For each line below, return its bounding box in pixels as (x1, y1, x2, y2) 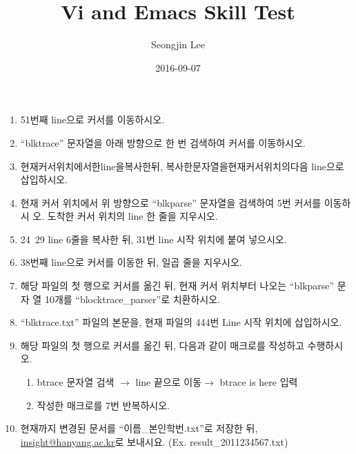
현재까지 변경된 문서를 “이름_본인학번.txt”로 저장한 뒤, (20, 421, 258, 435)
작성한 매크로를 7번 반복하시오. (37, 398, 170, 412)
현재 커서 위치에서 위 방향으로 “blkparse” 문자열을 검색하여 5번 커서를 (20, 195, 322, 209)
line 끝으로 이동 (135, 375, 202, 389)
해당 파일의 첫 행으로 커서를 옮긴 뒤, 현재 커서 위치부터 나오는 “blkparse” (20, 278, 335, 293)
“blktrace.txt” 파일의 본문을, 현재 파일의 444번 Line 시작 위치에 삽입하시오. (20, 315, 342, 329)
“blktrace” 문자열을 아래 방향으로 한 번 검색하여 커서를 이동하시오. (20, 135, 306, 149)
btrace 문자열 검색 (37, 375, 115, 389)
